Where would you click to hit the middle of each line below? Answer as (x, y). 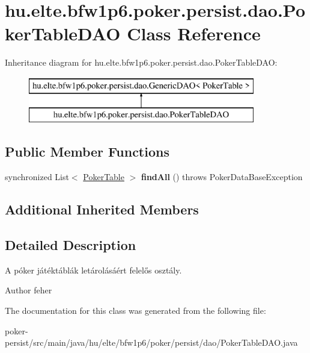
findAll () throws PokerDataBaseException (222, 177)
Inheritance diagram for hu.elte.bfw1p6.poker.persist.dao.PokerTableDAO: (141, 62)
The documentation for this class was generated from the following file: (135, 311)
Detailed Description (71, 245)
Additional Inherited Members (102, 209)
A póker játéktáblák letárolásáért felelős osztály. (93, 270)
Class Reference (194, 33)
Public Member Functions (87, 152)
